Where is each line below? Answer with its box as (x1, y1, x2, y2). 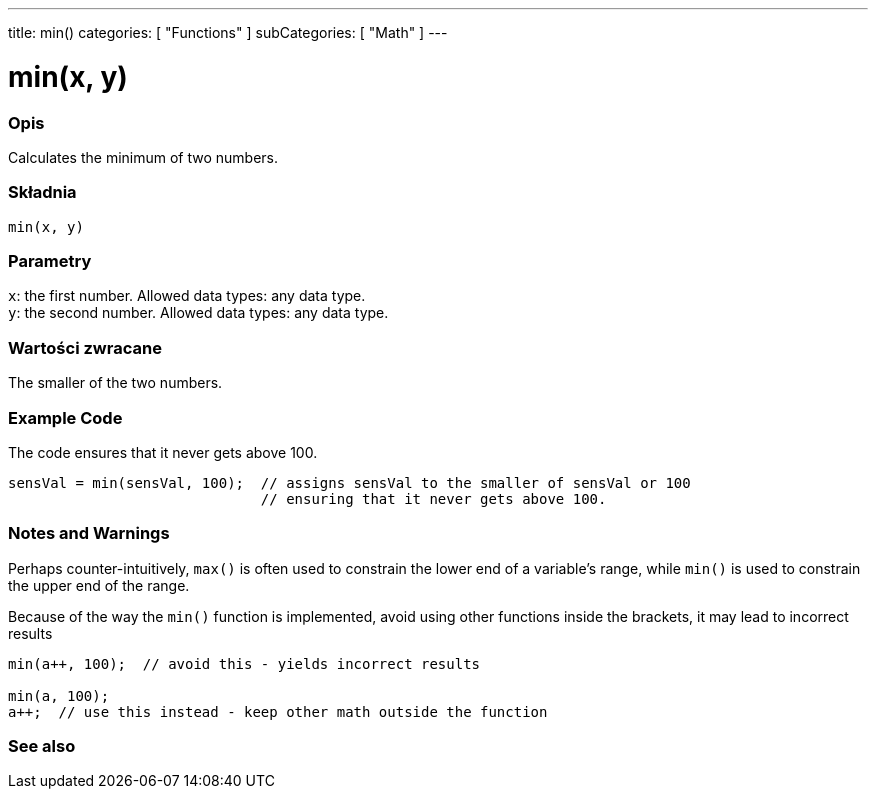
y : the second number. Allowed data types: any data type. (8, 304, 389, 322)
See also (8, 736, 76, 756)
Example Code (8, 407, 123, 428)
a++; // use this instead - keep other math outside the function (8, 703, 548, 720)
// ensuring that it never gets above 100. (260, 490, 607, 507)
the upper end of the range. (8, 576, 190, 594)
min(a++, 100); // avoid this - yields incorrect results (8, 655, 481, 672)
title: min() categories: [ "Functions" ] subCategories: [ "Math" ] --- (8, 24, 448, 41)
